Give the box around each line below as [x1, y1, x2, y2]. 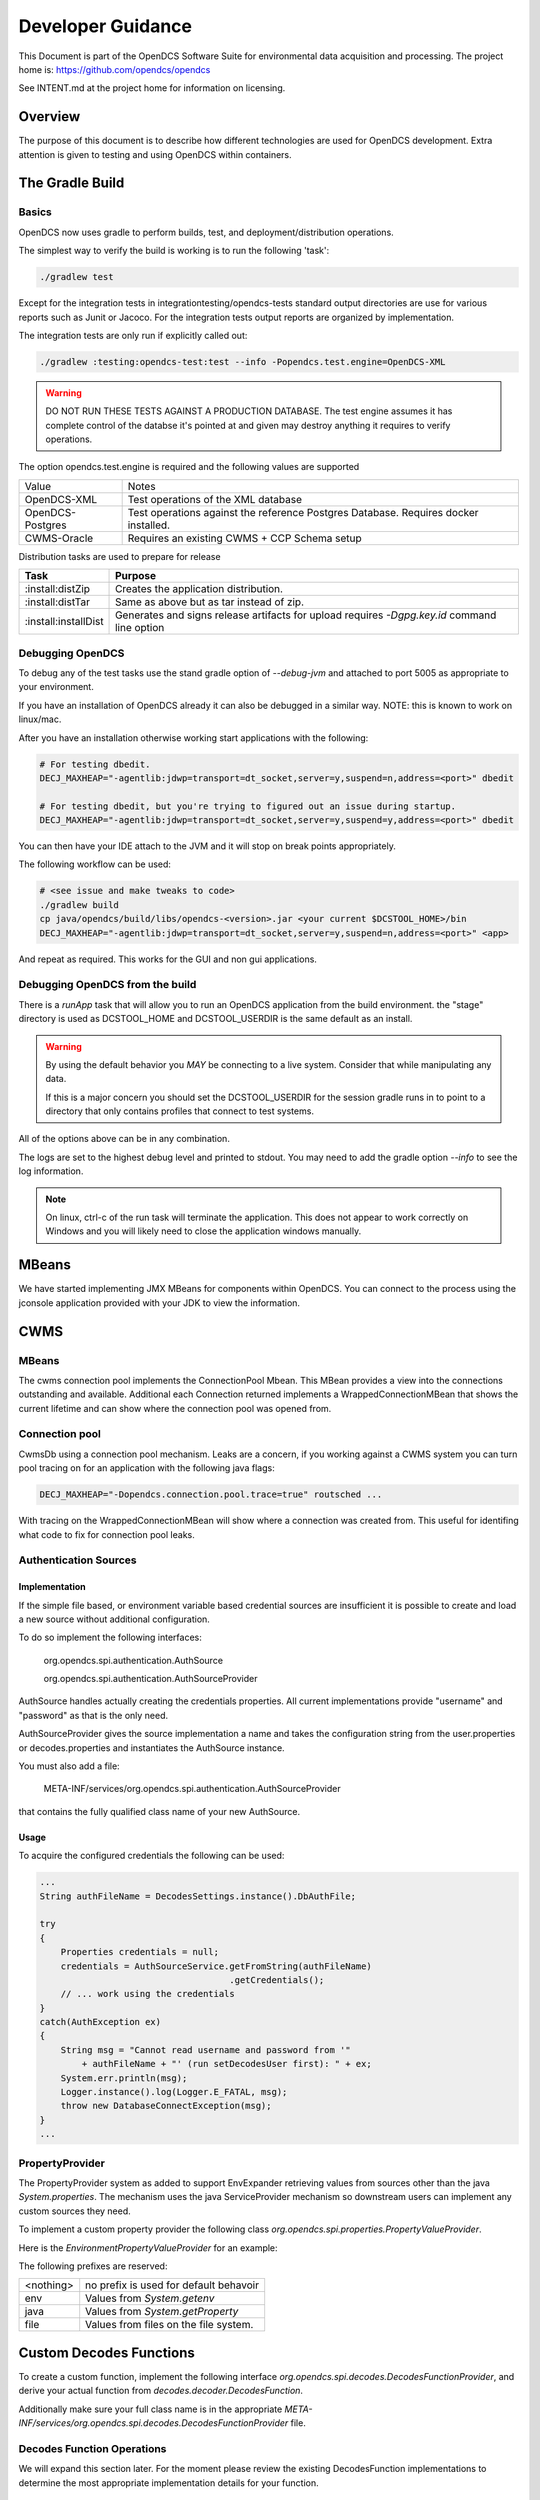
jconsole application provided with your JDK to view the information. [18, 1296, 300, 1309]
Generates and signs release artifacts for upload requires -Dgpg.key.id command [115, 608, 497, 622]
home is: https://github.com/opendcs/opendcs [18, 63, 211, 75]
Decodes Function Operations [18, 2441, 167, 2455]
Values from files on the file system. [85, 2318, 254, 2332]
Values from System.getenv [85, 2291, 215, 2305]
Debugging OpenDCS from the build [18, 978, 197, 992]
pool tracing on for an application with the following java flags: [18, 1462, 275, 1474]
